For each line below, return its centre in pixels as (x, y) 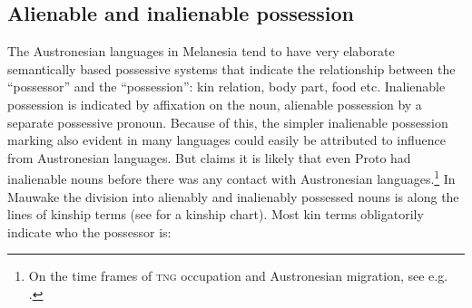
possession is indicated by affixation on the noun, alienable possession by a (215, 104)
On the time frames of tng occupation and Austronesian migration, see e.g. (238, 276)
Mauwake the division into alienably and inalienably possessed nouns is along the (233, 196)
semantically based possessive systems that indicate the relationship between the (231, 68)
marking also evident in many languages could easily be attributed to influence (226, 140)
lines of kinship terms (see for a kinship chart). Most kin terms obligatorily (216, 214)
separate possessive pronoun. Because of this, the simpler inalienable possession (228, 122)
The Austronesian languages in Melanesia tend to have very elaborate (201, 51)
